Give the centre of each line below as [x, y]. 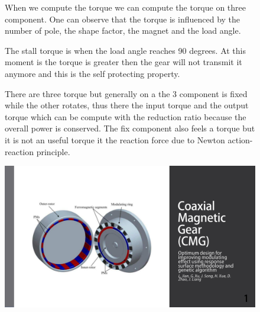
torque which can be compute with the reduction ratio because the [126, 116]
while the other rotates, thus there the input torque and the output [127, 105]
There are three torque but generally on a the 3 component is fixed [126, 93]
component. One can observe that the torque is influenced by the [123, 19]
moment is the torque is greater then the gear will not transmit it [123, 62]
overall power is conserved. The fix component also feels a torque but [130, 128]
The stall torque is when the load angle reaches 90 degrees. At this [126, 50]
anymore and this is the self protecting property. [92, 73]
